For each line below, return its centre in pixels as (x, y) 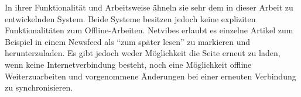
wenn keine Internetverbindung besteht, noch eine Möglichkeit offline (128, 64)
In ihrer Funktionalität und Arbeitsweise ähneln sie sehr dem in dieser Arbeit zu (149, 7)
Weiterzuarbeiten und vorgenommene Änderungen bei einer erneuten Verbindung (150, 76)
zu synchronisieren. (39, 87)
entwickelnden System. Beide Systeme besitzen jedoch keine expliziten (130, 18)
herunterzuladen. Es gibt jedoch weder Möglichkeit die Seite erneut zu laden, (143, 53)
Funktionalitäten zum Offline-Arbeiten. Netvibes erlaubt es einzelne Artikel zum (149, 30)
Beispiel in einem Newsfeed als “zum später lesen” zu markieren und (128, 41)
